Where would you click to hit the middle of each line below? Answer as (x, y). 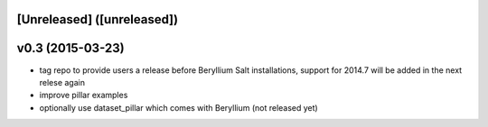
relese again (62, 82)
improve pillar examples (84, 95)
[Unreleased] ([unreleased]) (98, 19)
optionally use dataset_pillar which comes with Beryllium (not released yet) (178, 107)
